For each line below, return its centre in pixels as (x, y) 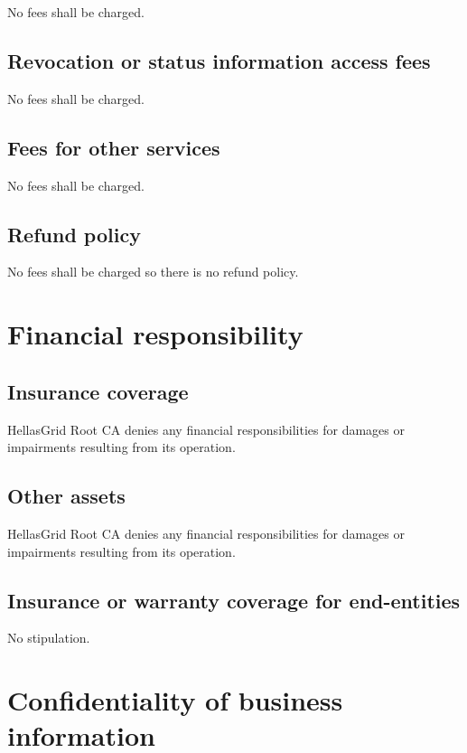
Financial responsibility (155, 334)
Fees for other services (114, 147)
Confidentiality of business (175, 700)
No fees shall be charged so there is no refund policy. (153, 272)
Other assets (66, 496)
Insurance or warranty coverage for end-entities (234, 600)
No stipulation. (49, 638)
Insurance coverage (98, 391)
